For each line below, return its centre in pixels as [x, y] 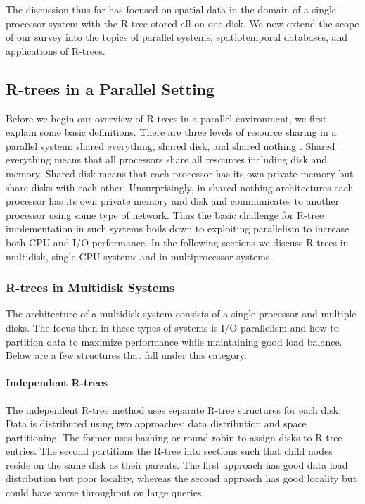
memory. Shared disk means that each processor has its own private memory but [180, 173]
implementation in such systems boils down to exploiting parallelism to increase [178, 228]
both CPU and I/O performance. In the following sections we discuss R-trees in [177, 242]
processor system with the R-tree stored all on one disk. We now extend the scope [182, 23]
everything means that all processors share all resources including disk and [167, 159]
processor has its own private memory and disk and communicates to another [173, 201]
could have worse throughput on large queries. [105, 492]
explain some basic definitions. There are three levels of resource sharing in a [171, 132]
